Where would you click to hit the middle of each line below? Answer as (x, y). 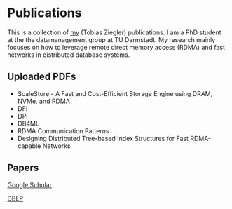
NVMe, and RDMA (43, 101)
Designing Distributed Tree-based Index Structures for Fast (103, 138)
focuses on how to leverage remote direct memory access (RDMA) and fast (116, 47)
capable (29, 146)
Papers (23, 168)
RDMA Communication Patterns (63, 130)
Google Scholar (30, 184)
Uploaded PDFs (42, 77)
